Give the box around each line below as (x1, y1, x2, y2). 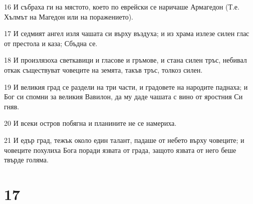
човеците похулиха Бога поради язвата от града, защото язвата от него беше (4, 144, 236, 155)
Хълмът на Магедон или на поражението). (4, 11, 133, 22)
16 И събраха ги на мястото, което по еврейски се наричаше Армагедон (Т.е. (4, 2, 239, 12)
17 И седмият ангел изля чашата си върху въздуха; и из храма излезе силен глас (4, 28, 249, 39)
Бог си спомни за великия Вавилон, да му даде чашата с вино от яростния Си (4, 91, 243, 102)
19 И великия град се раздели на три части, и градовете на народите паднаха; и (4, 81, 248, 92)
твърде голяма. (4, 154, 49, 165)
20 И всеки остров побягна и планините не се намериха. (4, 118, 177, 128)
